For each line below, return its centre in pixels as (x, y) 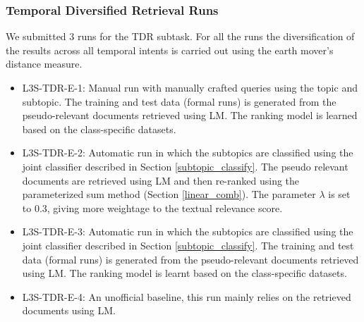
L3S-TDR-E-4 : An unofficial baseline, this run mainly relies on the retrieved (187, 296)
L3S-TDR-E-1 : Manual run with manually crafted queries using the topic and (190, 87)
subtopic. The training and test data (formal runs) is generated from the (179, 101)
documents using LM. (69, 310)
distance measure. (44, 64)
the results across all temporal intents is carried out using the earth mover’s (170, 50)
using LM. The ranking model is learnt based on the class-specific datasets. (184, 273)
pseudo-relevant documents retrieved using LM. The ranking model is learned (190, 115)
